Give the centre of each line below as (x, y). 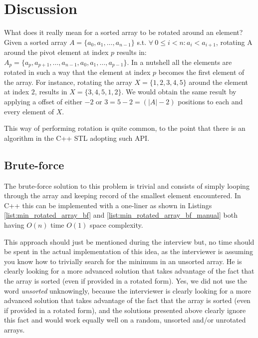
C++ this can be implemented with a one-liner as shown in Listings (108, 205)
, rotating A (234, 42)
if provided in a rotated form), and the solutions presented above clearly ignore (125, 310)
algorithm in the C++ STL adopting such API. (77, 138)
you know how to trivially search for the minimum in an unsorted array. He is (123, 261)
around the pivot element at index (56, 52)
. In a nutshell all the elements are (179, 62)
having (14, 224)
